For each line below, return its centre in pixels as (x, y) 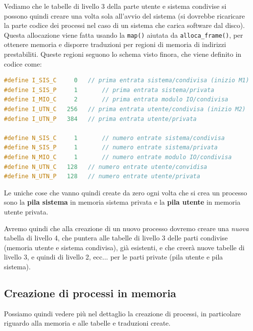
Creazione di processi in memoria (90, 293)
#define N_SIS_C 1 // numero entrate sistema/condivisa (115, 138)
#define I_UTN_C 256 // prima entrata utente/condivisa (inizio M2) (125, 109)
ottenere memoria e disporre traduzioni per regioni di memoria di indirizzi (115, 44)
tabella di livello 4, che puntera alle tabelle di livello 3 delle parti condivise (116, 238)
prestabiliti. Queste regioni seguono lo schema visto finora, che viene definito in (123, 54)
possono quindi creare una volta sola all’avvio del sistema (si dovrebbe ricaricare (125, 15)
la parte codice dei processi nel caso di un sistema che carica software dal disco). (125, 25)
